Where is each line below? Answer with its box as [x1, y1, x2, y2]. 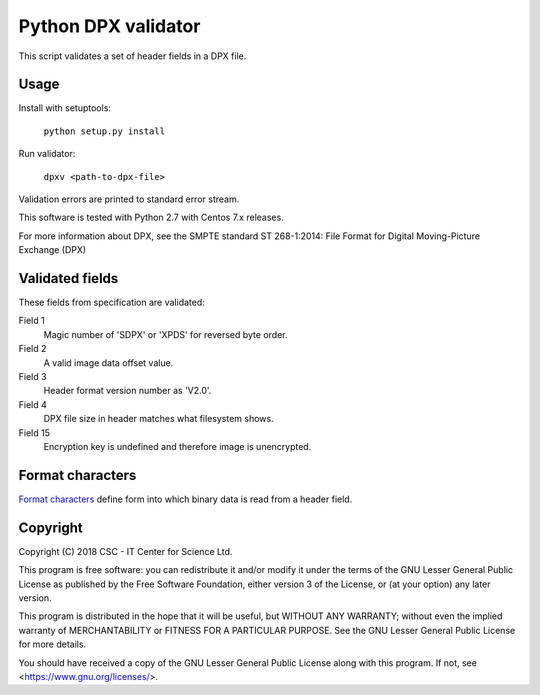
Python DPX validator [18, 15, 201, 37]
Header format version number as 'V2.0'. [43, 385, 212, 397]
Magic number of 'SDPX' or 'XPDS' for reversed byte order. [43, 328, 289, 340]
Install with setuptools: [18, 102, 112, 114]
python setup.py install [43, 125, 165, 137]
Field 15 [18, 426, 50, 439]
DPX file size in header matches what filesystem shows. [43, 413, 274, 425]
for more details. [18, 638, 87, 650]
